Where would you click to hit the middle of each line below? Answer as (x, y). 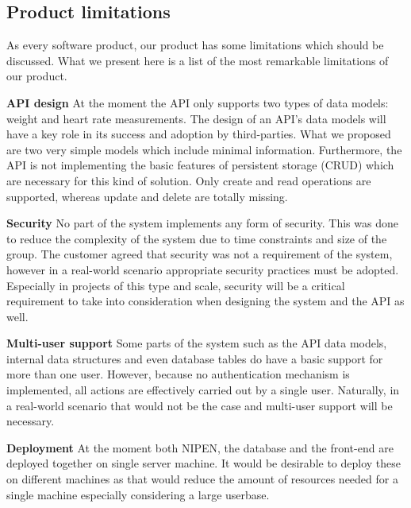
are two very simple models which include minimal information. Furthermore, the (204, 149)
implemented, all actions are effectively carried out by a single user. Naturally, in (203, 390)
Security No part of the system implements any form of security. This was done (202, 223)
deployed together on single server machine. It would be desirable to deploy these (204, 463)
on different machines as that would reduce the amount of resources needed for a (202, 479)
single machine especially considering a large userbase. (138, 494)
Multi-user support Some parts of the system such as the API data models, (197, 343)
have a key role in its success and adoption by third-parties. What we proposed (199, 134)
